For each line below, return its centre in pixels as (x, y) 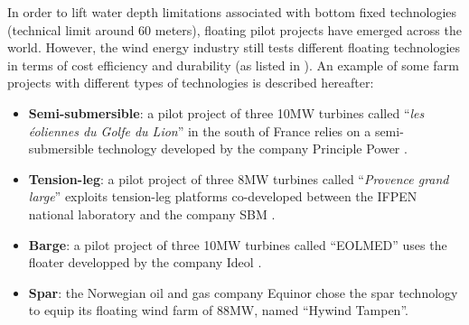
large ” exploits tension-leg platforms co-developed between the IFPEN (223, 196)
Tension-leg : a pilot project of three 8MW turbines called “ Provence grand (239, 178)
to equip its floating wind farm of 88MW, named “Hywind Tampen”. (218, 310)
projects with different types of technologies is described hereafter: (191, 83)
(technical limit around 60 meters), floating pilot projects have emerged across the (234, 29)
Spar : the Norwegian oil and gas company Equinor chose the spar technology (243, 292)
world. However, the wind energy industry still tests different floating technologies (234, 47)
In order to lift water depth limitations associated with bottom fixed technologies (232, 12)
